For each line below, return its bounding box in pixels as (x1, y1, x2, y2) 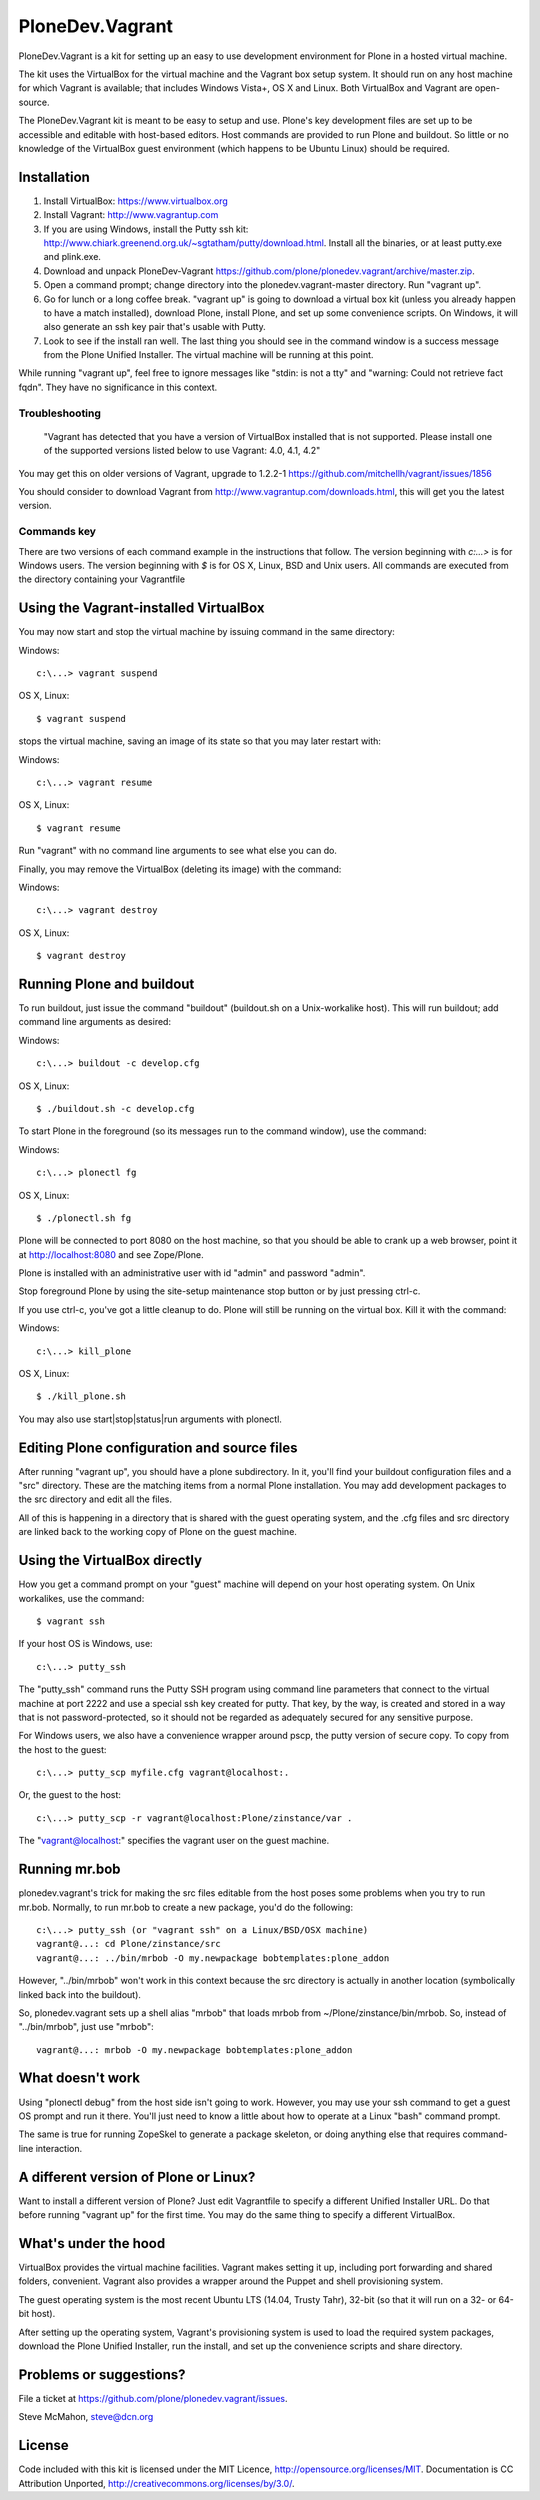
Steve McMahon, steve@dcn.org (18, 2411, 154, 2423)
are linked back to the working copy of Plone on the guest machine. (18, 1526, 297, 1538)
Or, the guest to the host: (18, 1789, 122, 1801)
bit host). (18, 2308, 56, 2320)
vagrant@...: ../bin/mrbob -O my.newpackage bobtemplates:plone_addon (36, 1952, 390, 1964)
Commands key (18, 525, 97, 539)
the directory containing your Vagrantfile (18, 573, 185, 585)
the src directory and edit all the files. (18, 1493, 172, 1505)
